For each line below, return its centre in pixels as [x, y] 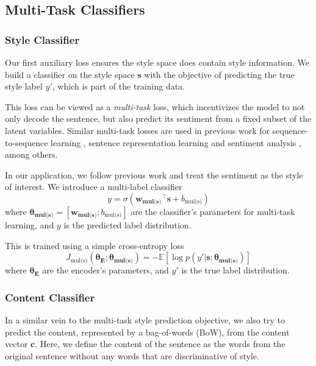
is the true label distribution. [235, 270]
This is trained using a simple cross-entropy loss [95, 245]
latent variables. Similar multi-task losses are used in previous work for [137, 130]
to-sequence [27, 142]
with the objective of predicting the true [219, 74]
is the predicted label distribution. [127, 224]
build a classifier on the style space [70, 74]
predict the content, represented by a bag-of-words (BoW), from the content [147, 332]
